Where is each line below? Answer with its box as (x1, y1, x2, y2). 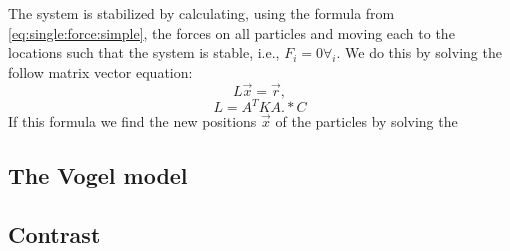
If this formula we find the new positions (8, 111, 257, 132)
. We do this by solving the (336, 42, 502, 63)
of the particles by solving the (275, 111, 458, 132)
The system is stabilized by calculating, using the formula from (8, 3, 395, 23)
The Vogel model (8, 160, 188, 191)
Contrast (8, 218, 101, 249)
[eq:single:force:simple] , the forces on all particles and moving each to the (8, 22, 455, 43)
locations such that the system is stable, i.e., (8, 42, 280, 63)
